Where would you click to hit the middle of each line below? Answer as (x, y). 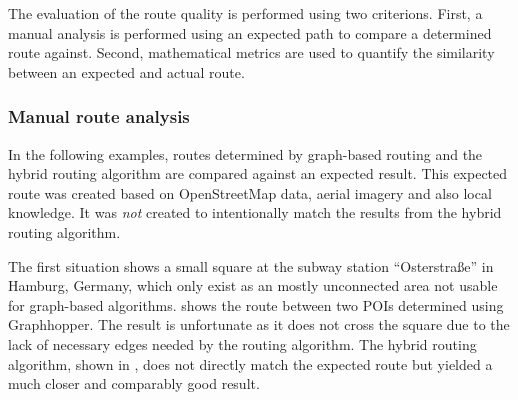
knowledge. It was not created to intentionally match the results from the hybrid (255, 212)
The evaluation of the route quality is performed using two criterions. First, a (245, 13)
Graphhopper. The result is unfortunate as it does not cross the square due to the (259, 324)
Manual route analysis (99, 116)
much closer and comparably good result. (134, 383)
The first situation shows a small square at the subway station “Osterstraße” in (251, 265)
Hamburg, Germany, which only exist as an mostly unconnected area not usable (253, 285)
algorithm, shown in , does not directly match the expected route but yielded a (250, 363)
